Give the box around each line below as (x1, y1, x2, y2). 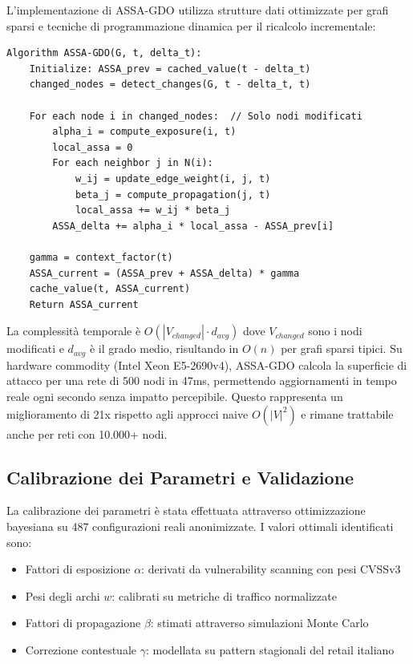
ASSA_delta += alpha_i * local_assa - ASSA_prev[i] (52, 220, 334, 232)
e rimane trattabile (301, 405, 394, 422)
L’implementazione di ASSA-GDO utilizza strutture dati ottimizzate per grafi (6, 2, 389, 18)
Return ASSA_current (29, 298, 139, 310)
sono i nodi (308, 322, 362, 339)
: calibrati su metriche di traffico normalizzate (111, 587, 337, 604)
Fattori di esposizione (25, 561, 131, 577)
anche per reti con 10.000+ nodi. (6, 425, 168, 442)
